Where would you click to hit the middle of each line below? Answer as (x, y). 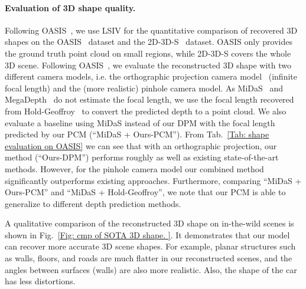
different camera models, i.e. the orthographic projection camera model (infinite (151, 76)
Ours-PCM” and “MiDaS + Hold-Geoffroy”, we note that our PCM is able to (145, 192)
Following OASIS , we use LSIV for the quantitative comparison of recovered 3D (151, 30)
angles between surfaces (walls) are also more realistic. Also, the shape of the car (151, 269)
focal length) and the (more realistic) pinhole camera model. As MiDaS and (144, 88)
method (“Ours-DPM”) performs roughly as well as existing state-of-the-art (142, 157)
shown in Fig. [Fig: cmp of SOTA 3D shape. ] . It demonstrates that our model (147, 234)
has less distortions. (40, 281)
